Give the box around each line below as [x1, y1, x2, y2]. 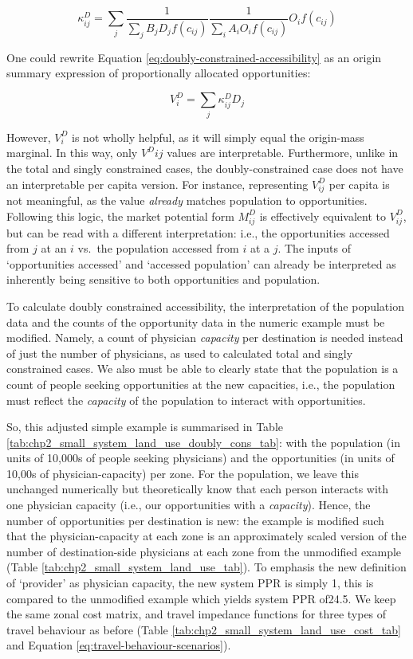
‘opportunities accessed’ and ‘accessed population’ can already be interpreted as [6, 255, 396, 272]
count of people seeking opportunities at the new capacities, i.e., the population [6, 375, 395, 392]
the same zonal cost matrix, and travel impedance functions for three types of [6, 606, 387, 622]
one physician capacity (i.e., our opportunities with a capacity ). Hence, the [6, 496, 371, 513]
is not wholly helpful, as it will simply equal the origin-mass [72, 128, 364, 145]
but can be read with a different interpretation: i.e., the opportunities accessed [6, 224, 390, 241]
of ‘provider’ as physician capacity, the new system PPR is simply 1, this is [6, 575, 374, 591]
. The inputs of [277, 240, 351, 257]
